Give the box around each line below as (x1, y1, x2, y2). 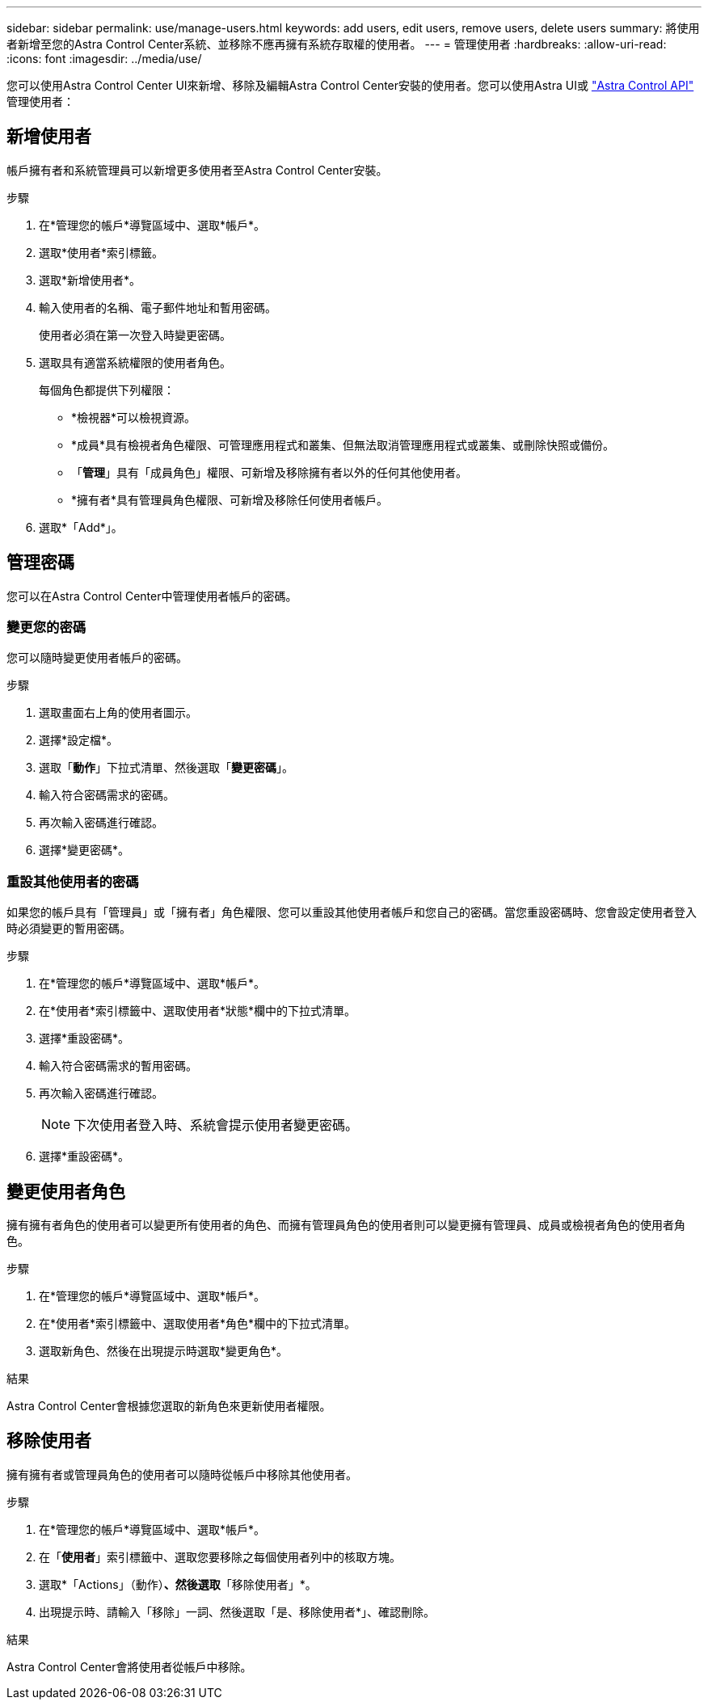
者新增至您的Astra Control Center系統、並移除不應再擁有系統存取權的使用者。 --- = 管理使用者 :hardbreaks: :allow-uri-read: (6, 37, 667, 51)
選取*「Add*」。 (39, 520, 123, 534)
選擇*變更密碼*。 (39, 843, 130, 857)
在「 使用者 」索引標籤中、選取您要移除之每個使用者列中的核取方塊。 (39, 1549, 401, 1564)
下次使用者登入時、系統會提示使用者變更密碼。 (74, 1117, 359, 1134)
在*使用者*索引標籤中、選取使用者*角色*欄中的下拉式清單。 (39, 1316, 356, 1331)
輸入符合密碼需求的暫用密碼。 (39, 1059, 197, 1073)
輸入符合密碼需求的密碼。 (39, 788, 175, 802)
